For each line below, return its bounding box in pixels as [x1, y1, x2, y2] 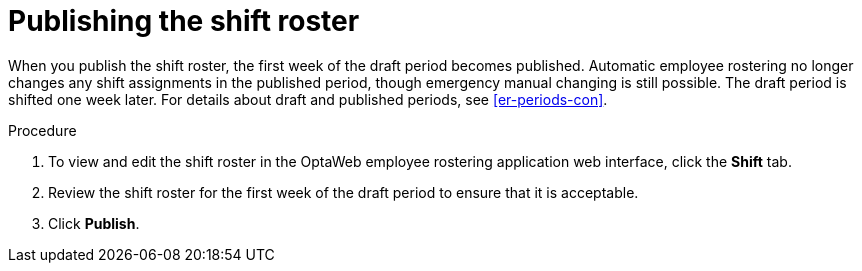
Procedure [8, 121, 77, 139]
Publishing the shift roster [8, 4, 360, 38]
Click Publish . [48, 214, 140, 232]
